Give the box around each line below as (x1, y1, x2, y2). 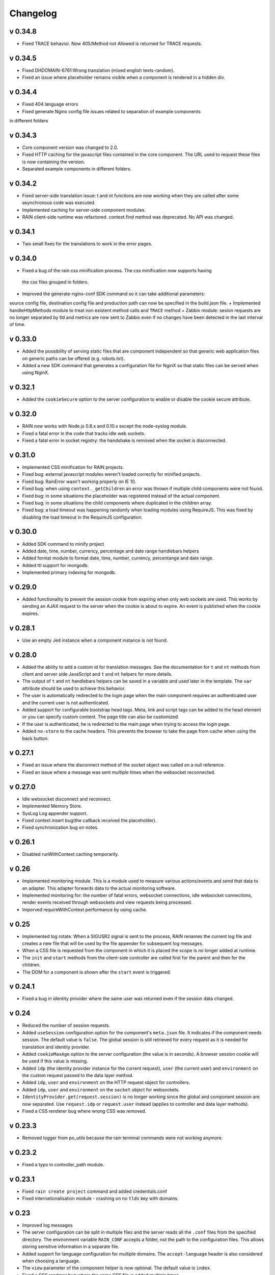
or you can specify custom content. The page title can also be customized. (22, 714, 179, 720)
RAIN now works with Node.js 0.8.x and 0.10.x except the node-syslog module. (22, 423, 188, 429)
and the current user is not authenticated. (22, 699, 109, 706)
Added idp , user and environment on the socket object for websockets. (22, 1086, 180, 1092)
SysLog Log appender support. (22, 810, 88, 816)
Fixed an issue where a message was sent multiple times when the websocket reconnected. (22, 769, 216, 775)
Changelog (9, 8, 57, 19)
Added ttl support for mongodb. (22, 562, 89, 568)
